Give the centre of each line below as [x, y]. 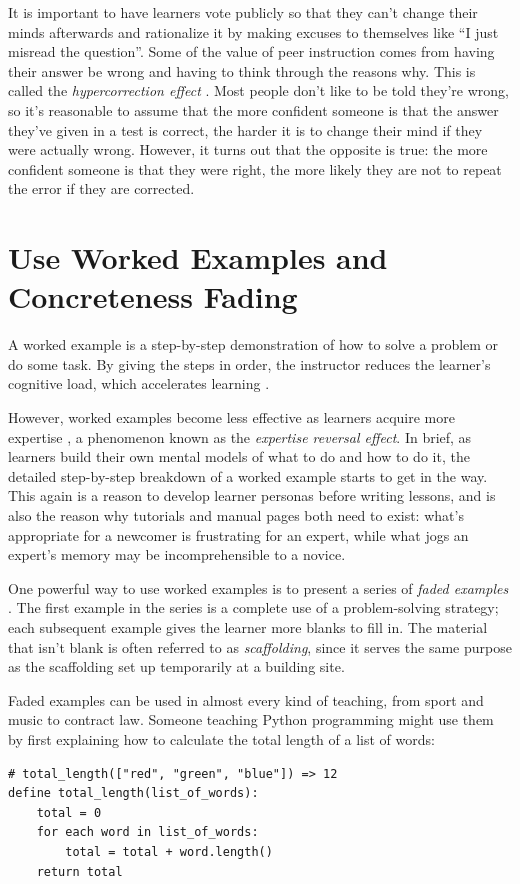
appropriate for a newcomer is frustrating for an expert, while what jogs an [238, 534]
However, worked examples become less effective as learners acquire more [231, 417]
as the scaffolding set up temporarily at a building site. [176, 666]
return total [79, 871]
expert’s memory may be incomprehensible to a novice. [177, 554]
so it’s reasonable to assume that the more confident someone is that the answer [253, 109]
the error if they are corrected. [101, 188]
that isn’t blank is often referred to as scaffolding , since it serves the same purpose [260, 646]
